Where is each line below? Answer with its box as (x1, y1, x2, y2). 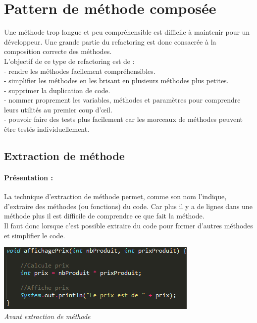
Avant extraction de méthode (4, 311, 91, 321)
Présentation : (4, 172, 53, 183)
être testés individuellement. (4, 124, 90, 134)
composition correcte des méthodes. (4, 46, 112, 56)
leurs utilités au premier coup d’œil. (4, 104, 112, 114)
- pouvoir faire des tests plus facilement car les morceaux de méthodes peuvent (4, 114, 243, 124)
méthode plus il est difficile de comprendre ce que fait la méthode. (4, 211, 205, 221)
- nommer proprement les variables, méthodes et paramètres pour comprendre (4, 95, 241, 105)
